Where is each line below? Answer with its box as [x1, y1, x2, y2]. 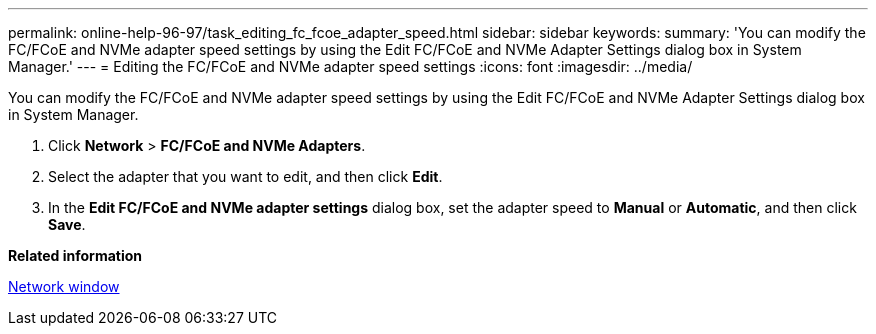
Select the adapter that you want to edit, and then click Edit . [48, 168, 443, 185]
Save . [48, 216, 86, 233]
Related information [8, 247, 143, 264]
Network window [8, 278, 120, 295]
